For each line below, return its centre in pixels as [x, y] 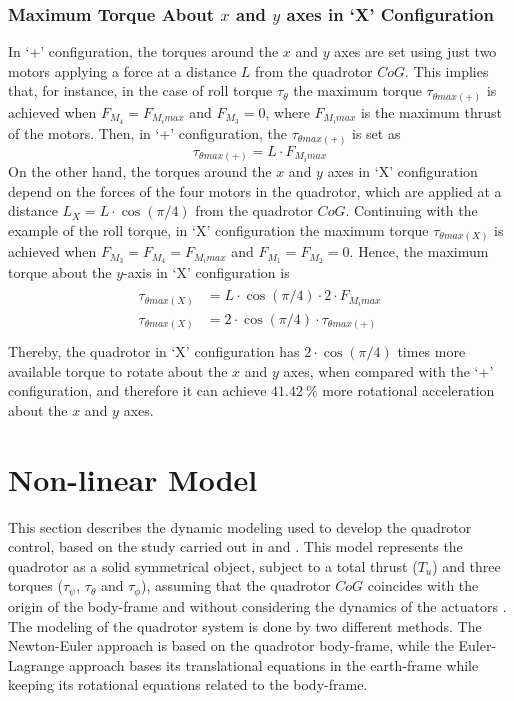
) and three [466, 565]
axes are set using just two [415, 51]
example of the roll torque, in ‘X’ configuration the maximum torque [218, 229]
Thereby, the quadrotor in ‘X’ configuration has [154, 351]
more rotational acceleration [408, 390]
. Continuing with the [411, 210]
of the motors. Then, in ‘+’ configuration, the [148, 133]
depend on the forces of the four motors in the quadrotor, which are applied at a [255, 190]
